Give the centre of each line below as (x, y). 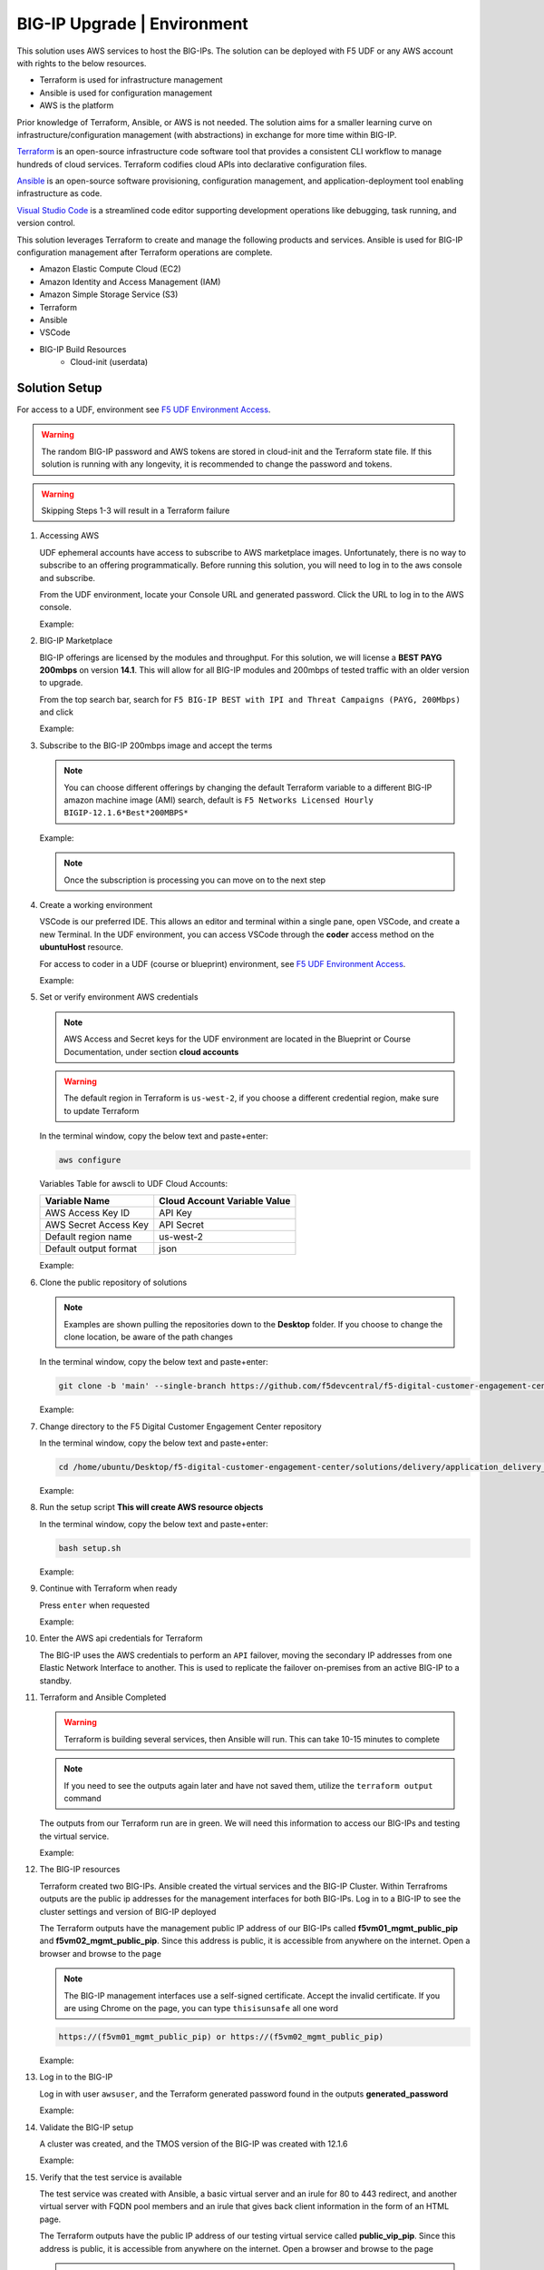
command (83, 1798)
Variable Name (78, 1201)
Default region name (88, 1237)
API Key (175, 1213)
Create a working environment (96, 904)
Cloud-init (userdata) (109, 362)
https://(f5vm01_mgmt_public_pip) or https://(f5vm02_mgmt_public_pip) (221, 2037)
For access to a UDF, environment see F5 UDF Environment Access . (144, 410)
